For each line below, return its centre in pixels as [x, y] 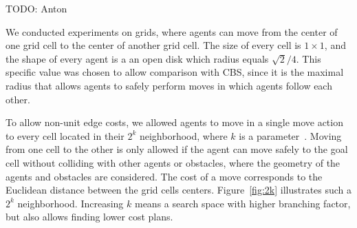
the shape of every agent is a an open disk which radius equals [137, 58]
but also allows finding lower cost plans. [89, 217]
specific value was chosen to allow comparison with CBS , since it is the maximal [175, 72]
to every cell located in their [65, 135]
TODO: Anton [36, 8]
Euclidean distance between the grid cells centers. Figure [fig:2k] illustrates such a [179, 190]
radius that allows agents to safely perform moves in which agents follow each [169, 85]
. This [309, 58]
